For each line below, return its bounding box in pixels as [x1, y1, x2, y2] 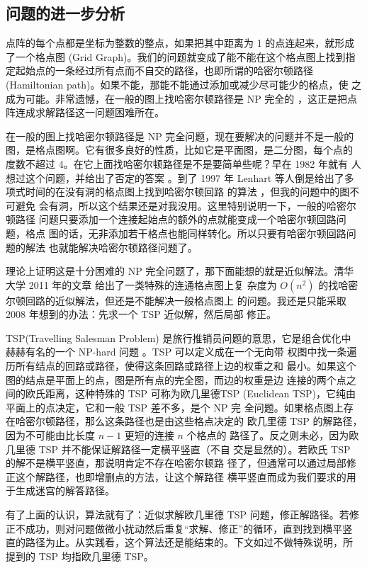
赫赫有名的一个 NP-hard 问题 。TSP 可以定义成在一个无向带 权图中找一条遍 [6, 344, 357, 359]
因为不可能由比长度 [6, 428, 95, 443]
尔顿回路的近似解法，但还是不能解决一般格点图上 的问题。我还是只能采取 [6, 292, 346, 307]
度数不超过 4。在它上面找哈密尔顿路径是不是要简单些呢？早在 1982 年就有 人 [6, 156, 361, 171]
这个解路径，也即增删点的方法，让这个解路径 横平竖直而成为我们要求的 [15, 469, 346, 484]
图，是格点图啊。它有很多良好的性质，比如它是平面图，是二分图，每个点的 [6, 142, 353, 157]
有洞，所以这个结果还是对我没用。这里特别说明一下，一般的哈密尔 [48, 198, 356, 212]
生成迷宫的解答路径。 [15, 483, 115, 498]
